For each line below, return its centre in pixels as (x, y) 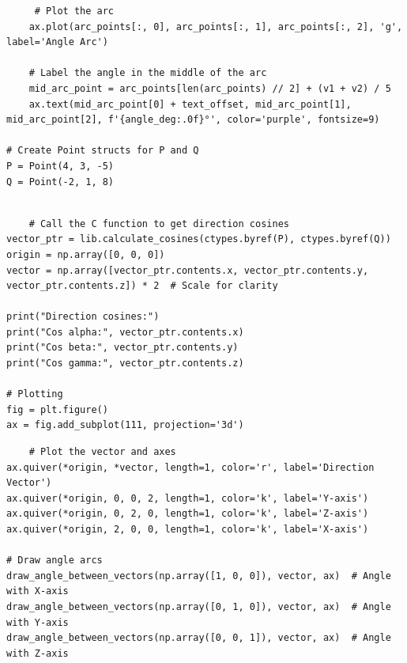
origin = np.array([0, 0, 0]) (86, 254)
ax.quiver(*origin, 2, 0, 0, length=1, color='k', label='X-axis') (188, 529)
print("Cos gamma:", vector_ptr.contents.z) (125, 364)
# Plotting (35, 394)
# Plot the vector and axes (102, 452)
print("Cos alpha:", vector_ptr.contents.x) (125, 332)
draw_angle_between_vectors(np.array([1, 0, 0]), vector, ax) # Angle (199, 576)
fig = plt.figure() (57, 409)
